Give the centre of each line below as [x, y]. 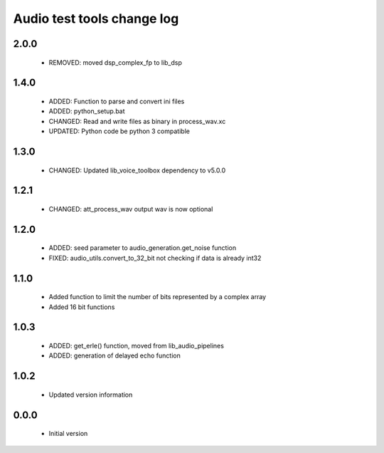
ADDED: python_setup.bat [87, 111]
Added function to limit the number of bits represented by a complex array [158, 297]
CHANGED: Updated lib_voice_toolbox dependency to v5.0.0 [137, 170]
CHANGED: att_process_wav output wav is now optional [131, 209]
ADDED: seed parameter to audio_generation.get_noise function [143, 248]
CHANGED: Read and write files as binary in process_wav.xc [137, 121]
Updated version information [91, 395]
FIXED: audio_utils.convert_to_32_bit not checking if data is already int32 [155, 258]
